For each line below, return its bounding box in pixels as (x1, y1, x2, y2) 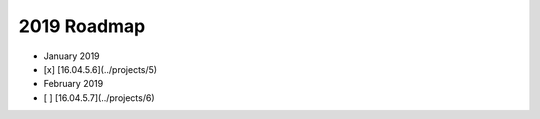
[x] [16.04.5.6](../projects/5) (43, 63, 158, 75)
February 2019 (43, 78, 104, 90)
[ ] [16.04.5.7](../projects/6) (43, 91, 155, 104)
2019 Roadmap (18, 15, 146, 37)
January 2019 (43, 50, 100, 62)
